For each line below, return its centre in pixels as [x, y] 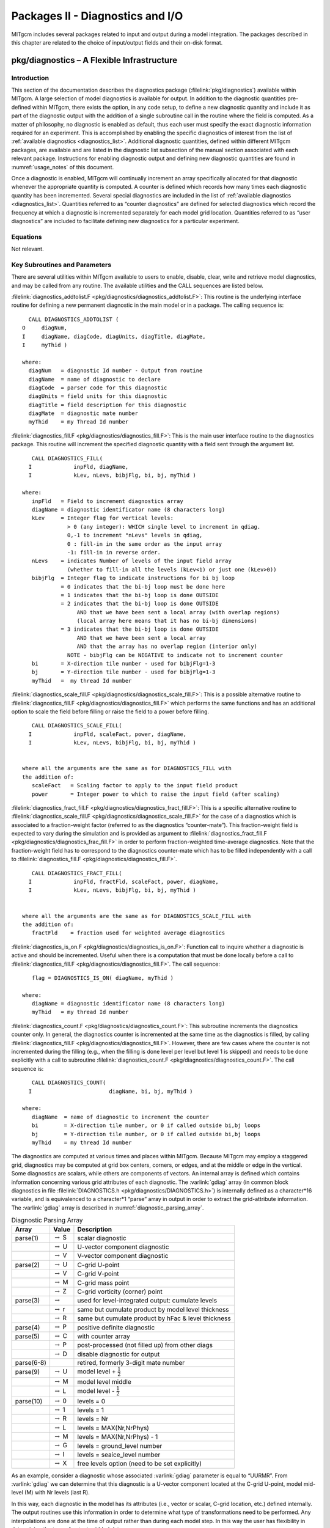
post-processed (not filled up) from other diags [145, 1345]
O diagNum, [45, 328]
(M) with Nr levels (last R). [57, 1493]
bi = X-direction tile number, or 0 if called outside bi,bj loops [146, 1126]
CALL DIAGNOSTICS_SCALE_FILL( [77, 725]
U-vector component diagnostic [123, 1247]
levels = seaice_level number [119, 1455]
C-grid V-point [98, 1274]
